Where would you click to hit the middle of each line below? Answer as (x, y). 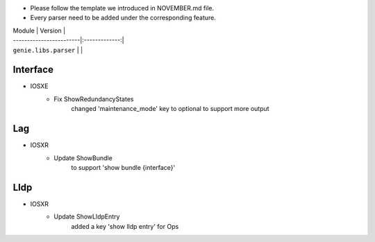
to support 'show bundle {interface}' (123, 167)
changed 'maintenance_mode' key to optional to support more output (170, 109)
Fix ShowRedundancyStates (94, 99)
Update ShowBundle (83, 158)
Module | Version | (39, 31)
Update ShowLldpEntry (87, 217)
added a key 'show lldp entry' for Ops (125, 226)
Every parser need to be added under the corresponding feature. (123, 18)
